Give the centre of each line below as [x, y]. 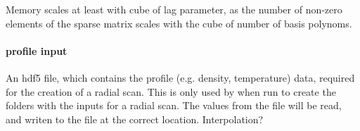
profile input [37, 50]
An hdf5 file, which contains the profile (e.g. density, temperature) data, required [180, 77]
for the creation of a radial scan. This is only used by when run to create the [171, 91]
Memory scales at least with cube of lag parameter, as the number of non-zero [174, 9]
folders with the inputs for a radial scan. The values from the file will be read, [174, 105]
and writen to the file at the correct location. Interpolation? [135, 119]
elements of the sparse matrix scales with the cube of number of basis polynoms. [179, 23]
